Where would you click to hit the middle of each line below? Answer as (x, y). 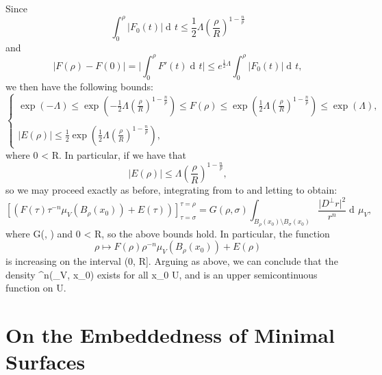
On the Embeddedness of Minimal (170, 335)
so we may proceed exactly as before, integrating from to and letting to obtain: (171, 189)
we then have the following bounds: (79, 86)
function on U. (36, 288)
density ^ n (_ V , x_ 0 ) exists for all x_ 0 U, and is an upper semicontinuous (162, 274)
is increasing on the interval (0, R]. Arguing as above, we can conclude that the (172, 261)
